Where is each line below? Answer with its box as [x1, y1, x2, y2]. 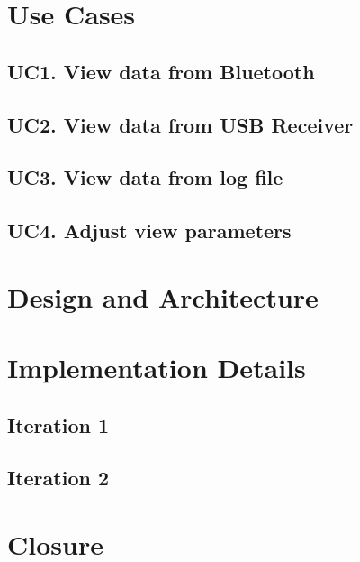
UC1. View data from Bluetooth [7, 57, 315, 85]
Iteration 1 [7, 410, 110, 438]
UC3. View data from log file [7, 163, 283, 191]
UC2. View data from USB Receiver [7, 110, 354, 138]
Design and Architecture [7, 278, 319, 315]
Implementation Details [7, 349, 306, 386]
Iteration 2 [7, 464, 110, 492]
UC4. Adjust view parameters [7, 217, 292, 244]
